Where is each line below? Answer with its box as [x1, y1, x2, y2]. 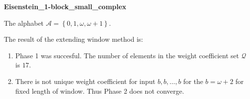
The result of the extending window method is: [4, 34, 143, 44]
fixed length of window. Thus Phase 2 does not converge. [15, 85, 184, 96]
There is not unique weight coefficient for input [15, 76, 156, 86]
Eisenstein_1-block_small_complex [4, 1, 126, 11]
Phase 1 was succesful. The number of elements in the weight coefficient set [15, 50, 239, 60]
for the [183, 76, 203, 86]
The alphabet [4, 17, 44, 28]
